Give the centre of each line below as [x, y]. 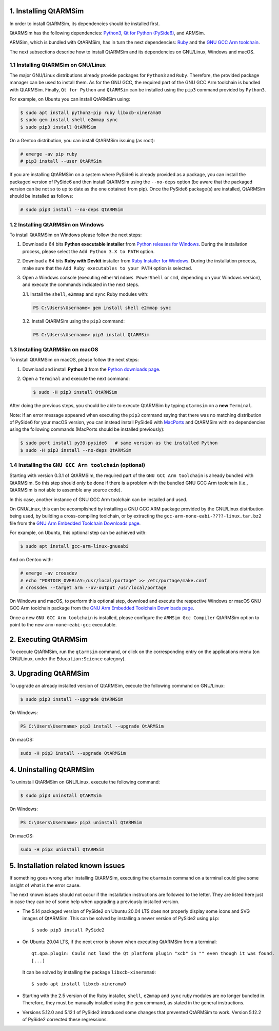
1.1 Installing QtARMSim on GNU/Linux [58, 65]
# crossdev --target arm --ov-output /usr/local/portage [93, 587]
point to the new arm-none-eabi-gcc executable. [63, 625]
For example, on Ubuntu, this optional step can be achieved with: [78, 533]
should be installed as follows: [42, 196]
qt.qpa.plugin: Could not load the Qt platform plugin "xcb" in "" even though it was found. [153, 953]
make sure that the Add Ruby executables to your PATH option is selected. [107, 268]
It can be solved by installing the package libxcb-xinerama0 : [89, 972]
